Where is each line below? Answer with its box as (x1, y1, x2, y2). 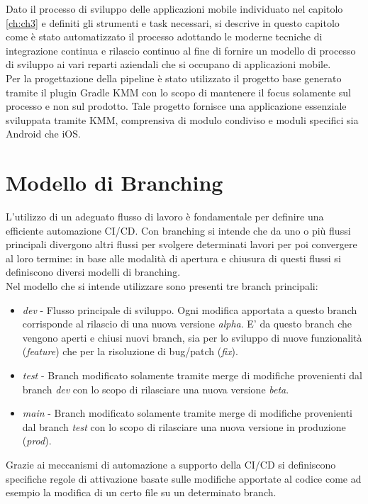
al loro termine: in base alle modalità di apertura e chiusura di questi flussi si (6, 250, 341, 265)
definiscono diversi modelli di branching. (6, 264, 181, 279)
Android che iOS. (6, 126, 81, 141)
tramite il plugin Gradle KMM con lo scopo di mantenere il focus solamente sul (6, 84, 352, 99)
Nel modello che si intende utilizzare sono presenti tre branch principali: (6, 279, 318, 293)
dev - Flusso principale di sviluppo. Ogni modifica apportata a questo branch (22, 302, 357, 317)
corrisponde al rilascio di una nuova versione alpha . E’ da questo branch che (22, 316, 352, 331)
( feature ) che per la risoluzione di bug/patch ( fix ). (22, 344, 238, 359)
